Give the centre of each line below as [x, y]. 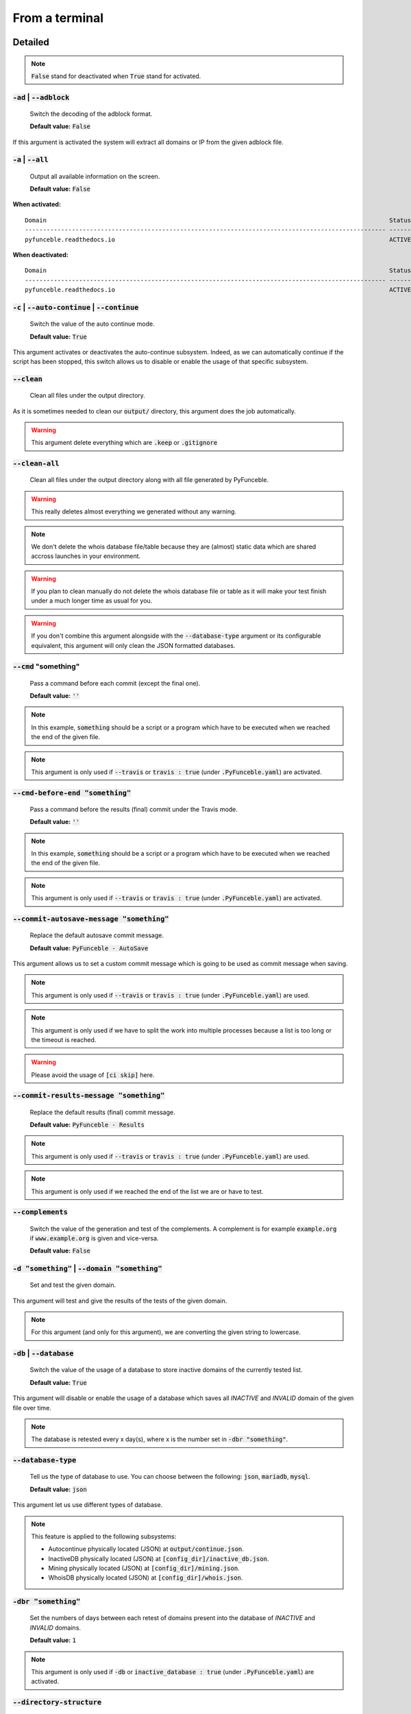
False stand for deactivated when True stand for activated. [116, 76]
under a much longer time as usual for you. [92, 601]
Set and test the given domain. [73, 1285]
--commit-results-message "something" [89, 1096]
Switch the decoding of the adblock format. [91, 114]
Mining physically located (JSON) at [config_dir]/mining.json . [144, 1568]
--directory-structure [57, 1702]
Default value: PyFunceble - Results [87, 1125]
